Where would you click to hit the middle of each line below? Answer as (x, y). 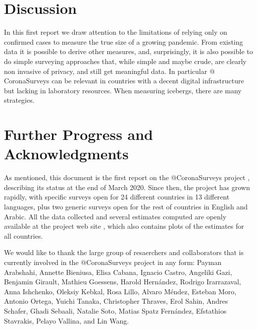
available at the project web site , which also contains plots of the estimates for (124, 226)
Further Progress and (79, 134)
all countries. (24, 235)
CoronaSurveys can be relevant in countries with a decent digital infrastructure (124, 81)
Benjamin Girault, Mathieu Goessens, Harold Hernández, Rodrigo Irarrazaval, (123, 282)
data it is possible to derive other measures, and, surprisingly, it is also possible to (128, 51)
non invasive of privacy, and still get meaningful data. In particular (106, 71)
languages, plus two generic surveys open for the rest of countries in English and (126, 206)
